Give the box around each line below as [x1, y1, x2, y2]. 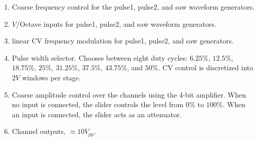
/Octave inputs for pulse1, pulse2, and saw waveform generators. [16, 18, 217, 29]
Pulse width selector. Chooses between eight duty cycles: [12, 52, 188, 63]
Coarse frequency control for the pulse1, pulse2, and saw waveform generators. [12, 2, 255, 12]
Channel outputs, [12, 126, 66, 136]
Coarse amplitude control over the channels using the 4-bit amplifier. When [12, 89, 246, 100]
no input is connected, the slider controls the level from [12, 99, 184, 110]
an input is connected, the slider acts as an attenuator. [12, 109, 182, 119]
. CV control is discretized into [158, 62, 253, 73]
